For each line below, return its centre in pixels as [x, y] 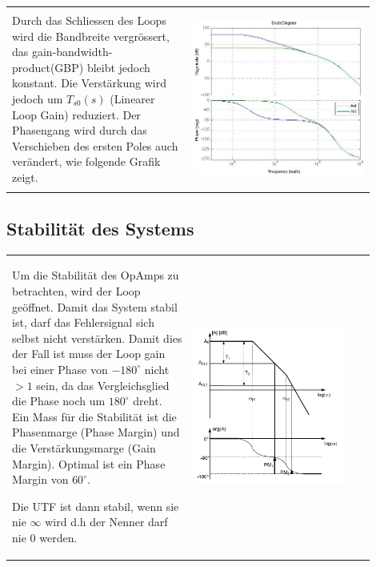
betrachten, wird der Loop [76, 290]
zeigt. [25, 177]
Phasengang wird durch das [80, 130]
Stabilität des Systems [100, 228]
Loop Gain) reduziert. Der [76, 114]
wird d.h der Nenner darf [106, 522]
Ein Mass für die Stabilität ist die [94, 416]
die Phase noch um [59, 401]
